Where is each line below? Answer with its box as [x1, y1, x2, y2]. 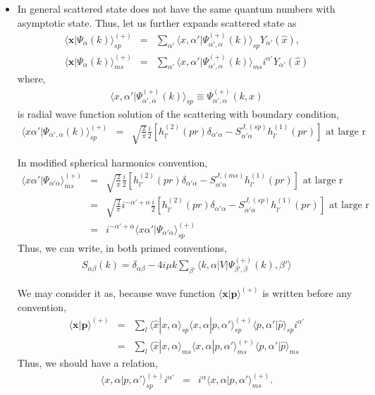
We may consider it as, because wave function [17, 286, 216, 300]
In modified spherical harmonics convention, [17, 155, 208, 170]
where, [17, 71, 46, 86]
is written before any [262, 286, 352, 300]
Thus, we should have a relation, [17, 355, 158, 370]
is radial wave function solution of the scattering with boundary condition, [17, 107, 339, 121]
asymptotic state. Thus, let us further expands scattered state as [17, 15, 297, 30]
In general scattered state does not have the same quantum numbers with [17, 1, 336, 16]
